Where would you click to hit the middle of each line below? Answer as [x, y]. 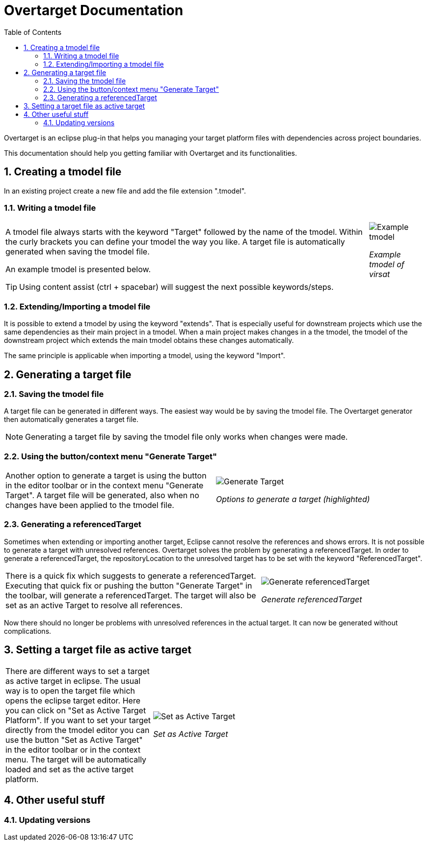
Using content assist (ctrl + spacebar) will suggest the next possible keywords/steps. [176, 287]
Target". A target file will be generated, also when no [102, 495]
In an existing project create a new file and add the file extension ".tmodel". [125, 191]
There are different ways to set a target [78, 671]
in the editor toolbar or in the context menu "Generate [105, 486]
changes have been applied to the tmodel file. [90, 505]
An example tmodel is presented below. [78, 269]
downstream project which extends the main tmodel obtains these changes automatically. [149, 340]
